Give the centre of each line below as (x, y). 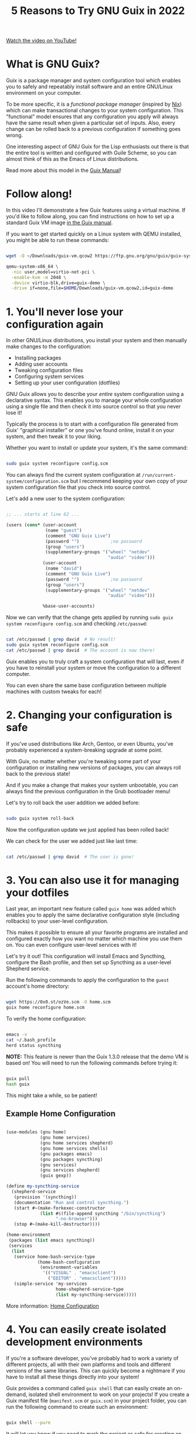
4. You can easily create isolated (86, 1329)
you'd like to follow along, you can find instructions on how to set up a (90, 216)
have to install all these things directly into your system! (73, 1377)
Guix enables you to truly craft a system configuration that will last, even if (95, 661)
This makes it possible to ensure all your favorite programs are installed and (97, 933)
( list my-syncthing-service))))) (96, 1295)
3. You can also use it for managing (93, 880)
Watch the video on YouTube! (41, 41)
